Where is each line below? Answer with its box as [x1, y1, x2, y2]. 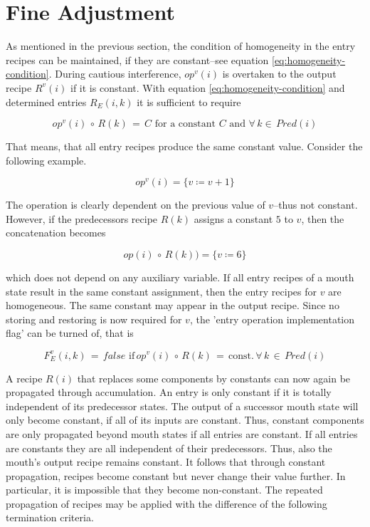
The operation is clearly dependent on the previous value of [6, 197, 265, 212]
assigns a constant [194, 211, 273, 226]
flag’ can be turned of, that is [6, 325, 134, 340]
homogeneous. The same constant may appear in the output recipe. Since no [6, 298, 339, 313]
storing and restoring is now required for [6, 311, 182, 326]
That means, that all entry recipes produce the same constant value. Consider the [6, 139, 363, 154]
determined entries [6, 94, 87, 109]
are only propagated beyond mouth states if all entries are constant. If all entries [6, 426, 358, 441]
